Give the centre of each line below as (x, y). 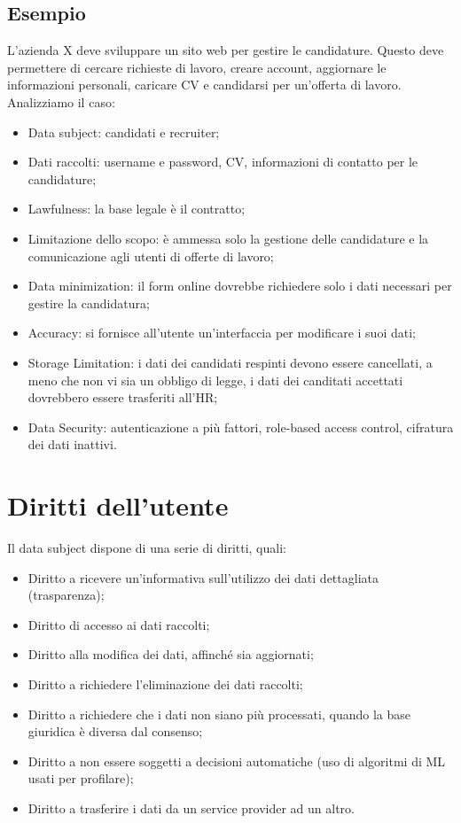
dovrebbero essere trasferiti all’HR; (123, 397)
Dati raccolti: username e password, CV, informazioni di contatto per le (223, 162)
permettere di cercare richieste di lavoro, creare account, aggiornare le (197, 67)
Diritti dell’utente (118, 505)
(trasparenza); (66, 595)
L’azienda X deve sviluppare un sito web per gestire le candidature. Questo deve (226, 50)
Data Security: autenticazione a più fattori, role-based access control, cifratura (241, 427)
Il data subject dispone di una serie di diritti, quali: (147, 548)
